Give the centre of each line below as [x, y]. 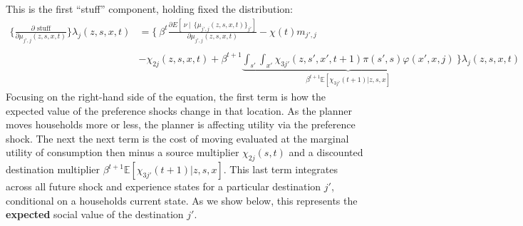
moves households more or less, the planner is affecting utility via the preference [181, 124]
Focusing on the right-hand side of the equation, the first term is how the [166, 96]
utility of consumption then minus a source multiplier [123, 152]
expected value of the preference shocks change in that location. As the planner [179, 110]
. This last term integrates [280, 169]
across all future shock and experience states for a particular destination [164, 186]
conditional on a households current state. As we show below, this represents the [182, 200]
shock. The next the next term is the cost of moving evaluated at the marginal [177, 138]
